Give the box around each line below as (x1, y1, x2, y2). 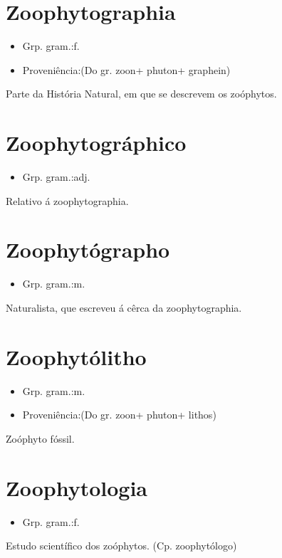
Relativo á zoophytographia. (6, 193, 129, 208)
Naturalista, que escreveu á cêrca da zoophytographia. (6, 300, 242, 315)
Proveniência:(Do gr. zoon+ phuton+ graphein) (22, 62, 231, 77)
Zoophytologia (6, 473, 147, 502)
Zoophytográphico (6, 128, 187, 157)
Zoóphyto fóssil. (6, 431, 75, 446)
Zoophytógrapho (6, 235, 170, 264)
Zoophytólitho (6, 342, 147, 371)
